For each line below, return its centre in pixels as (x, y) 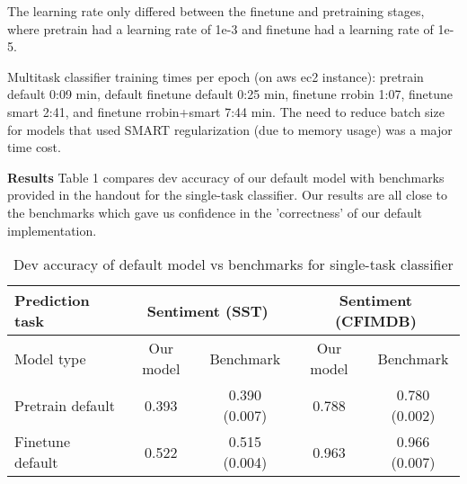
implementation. (52, 230)
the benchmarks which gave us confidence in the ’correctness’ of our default (215, 212)
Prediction (52, 300)
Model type (50, 358)
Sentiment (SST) (207, 310)
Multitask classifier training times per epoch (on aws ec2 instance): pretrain (216, 76)
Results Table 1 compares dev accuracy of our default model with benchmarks (226, 177)
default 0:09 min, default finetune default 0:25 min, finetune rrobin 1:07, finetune (230, 94)
